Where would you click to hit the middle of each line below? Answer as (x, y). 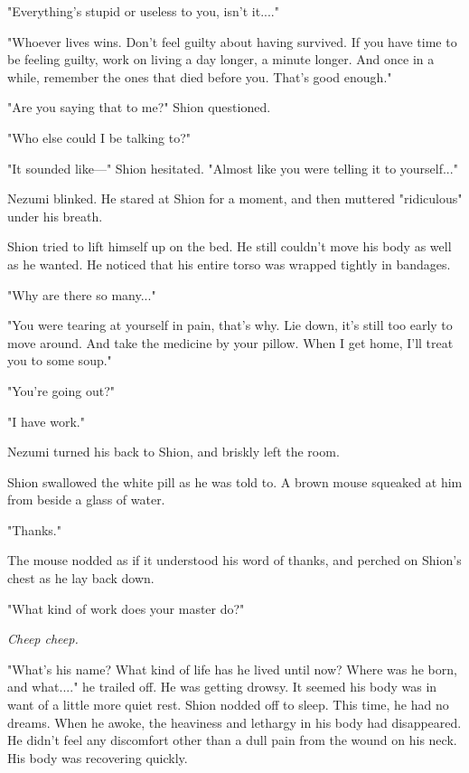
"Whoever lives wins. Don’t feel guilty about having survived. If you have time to (232, 41)
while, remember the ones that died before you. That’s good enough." (200, 76)
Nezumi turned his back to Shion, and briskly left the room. (174, 452)
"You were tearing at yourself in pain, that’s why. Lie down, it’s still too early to (230, 325)
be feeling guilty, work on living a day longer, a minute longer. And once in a (221, 59)
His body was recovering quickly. (98, 757)
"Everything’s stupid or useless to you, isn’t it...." (143, 11)
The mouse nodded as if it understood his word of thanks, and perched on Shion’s (234, 560)
